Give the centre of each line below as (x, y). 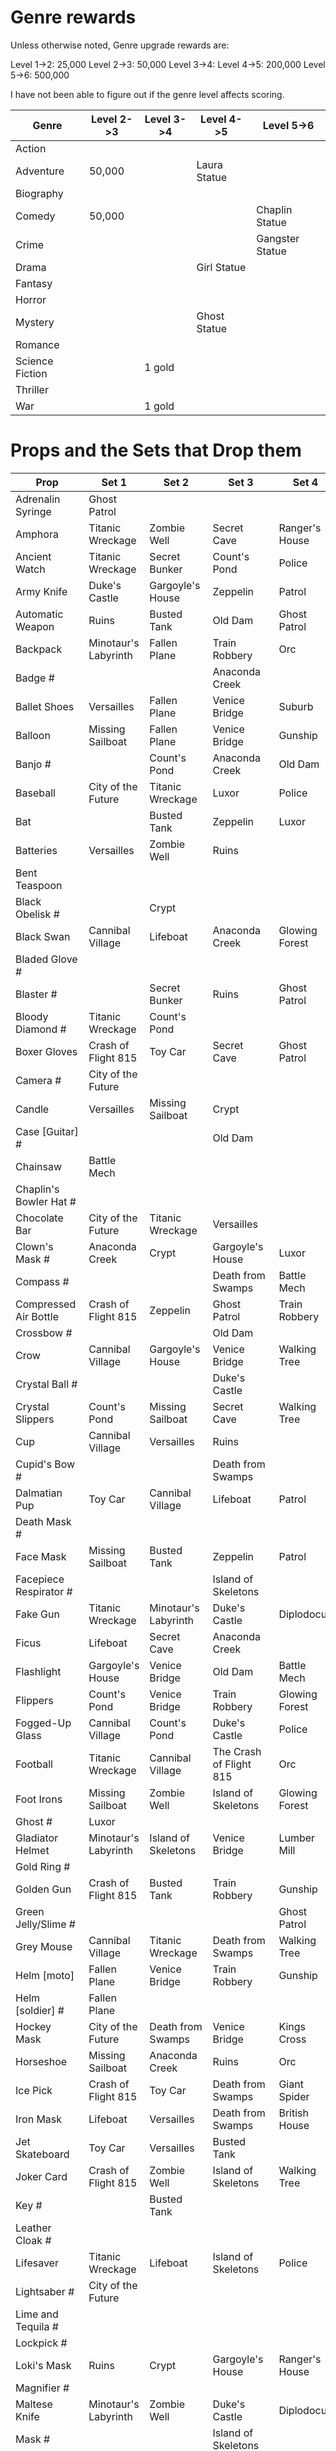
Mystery (35, 322)
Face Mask (41, 1556)
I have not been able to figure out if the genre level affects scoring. (147, 94)
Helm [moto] (45, 1975)
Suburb (296, 706)
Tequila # (37, 2326)
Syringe (33, 511)
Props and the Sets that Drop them (156, 450)
